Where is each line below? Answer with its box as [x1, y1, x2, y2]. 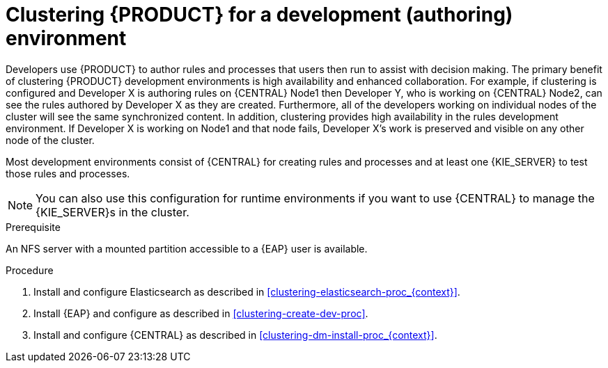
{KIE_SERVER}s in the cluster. [36, 205, 189, 219]
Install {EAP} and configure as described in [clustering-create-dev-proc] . [33, 307, 368, 319]
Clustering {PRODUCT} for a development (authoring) [6, 3, 513, 26]
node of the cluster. [6, 134, 95, 146]
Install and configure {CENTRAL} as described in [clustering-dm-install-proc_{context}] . [33, 328, 437, 341]
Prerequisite [6, 221, 61, 233]
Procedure [6, 264, 54, 276]
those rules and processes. [6, 167, 130, 179]
